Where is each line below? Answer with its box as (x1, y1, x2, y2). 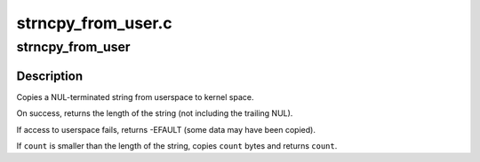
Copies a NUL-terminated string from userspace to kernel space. (16, 91, 254, 102)
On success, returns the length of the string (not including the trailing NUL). (16, 108, 293, 119)
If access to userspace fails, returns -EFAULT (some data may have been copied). (16, 124, 316, 135)
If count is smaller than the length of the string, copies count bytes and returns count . (16, 140, 338, 150)
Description (16, 68, 84, 83)
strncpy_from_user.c (16, 13, 172, 33)
